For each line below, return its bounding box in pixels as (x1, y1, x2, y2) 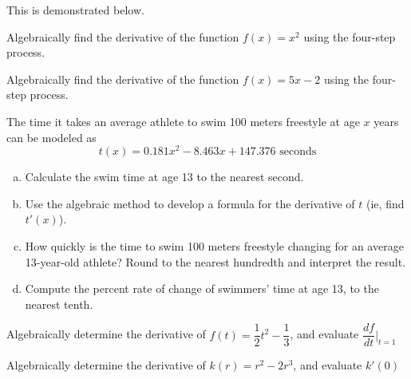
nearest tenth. (25, 295, 93, 312)
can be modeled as (6, 128, 97, 145)
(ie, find (366, 195, 405, 211)
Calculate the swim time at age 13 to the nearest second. (25, 168, 304, 185)
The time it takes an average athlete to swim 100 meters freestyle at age (6, 113, 360, 129)
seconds (279, 146, 317, 158)
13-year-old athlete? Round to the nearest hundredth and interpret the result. (25, 253, 406, 270)
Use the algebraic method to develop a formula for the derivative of (25, 195, 355, 211)
